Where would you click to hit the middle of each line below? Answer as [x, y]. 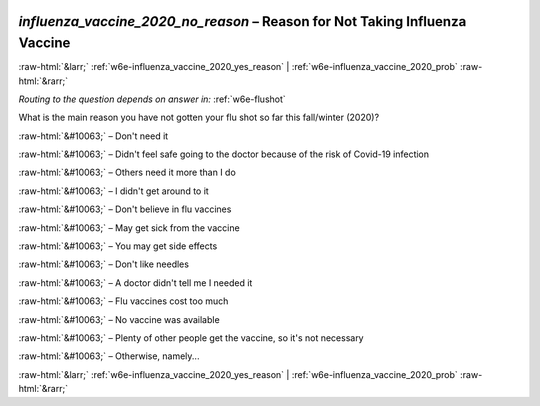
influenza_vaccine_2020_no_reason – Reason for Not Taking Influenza [242, 21]
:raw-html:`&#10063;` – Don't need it [93, 136]
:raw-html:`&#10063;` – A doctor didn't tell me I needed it [135, 282]
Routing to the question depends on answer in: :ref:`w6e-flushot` [152, 99]
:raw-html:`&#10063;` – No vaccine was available [119, 319]
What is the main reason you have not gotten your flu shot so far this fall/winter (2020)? [199, 117]
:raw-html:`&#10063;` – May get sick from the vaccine [129, 227]
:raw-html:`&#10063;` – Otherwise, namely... [109, 356]
